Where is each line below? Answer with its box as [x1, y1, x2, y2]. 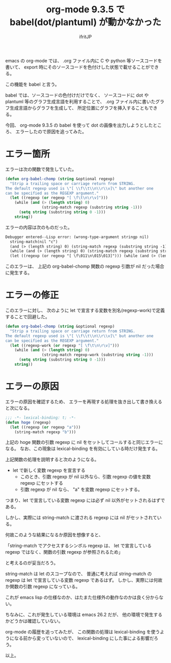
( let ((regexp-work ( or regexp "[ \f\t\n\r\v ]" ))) [10, 343, 120, 348]
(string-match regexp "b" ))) [14, 429, 76, 435]
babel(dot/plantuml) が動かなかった [10, 16, 161, 28]
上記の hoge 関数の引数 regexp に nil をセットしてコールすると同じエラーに [5, 439, 163, 445]
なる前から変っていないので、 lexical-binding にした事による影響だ [14, 635, 154, 642]
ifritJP [79, 33, 92, 40]
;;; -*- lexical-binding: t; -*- [5, 415, 76, 420]
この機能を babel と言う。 [5, 81, 60, 87]
